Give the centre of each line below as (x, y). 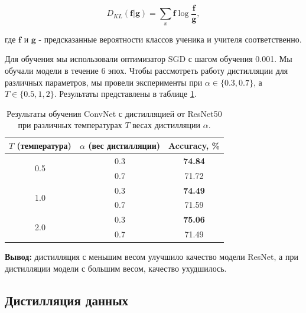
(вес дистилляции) (124, 146)
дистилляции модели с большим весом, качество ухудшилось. (116, 268)
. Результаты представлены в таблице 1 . (125, 94)
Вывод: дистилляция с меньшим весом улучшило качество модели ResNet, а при (152, 257)
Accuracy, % (194, 146)
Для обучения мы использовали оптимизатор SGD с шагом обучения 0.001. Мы (149, 59)
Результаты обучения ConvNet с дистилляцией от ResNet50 (114, 113)
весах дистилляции (167, 125)
